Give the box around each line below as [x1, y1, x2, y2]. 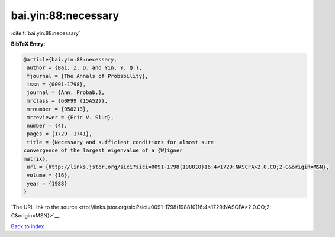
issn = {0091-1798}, [27, 81, 86, 88]
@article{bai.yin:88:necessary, [23, 56, 118, 63]
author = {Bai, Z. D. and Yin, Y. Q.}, [27, 64, 142, 71]
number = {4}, [27, 122, 67, 129]
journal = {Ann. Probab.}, [27, 89, 105, 96]
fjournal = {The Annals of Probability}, [27, 73, 149, 79]
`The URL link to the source [11, 204, 78, 211]
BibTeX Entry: [11, 40, 46, 47]
